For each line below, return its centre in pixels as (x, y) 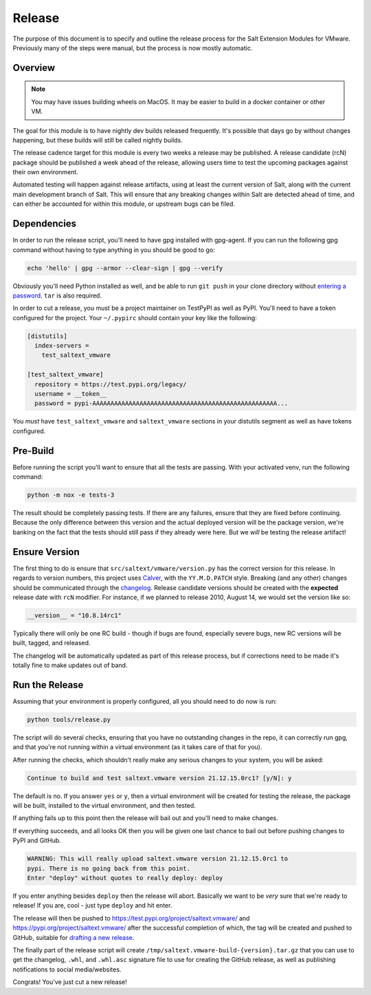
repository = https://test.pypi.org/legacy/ (111, 384)
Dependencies (45, 224)
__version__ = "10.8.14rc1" (74, 615)
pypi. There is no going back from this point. (109, 868)
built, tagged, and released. (52, 643)
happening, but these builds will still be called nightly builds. (98, 140)
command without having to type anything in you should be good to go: (114, 250)
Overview (34, 68)
